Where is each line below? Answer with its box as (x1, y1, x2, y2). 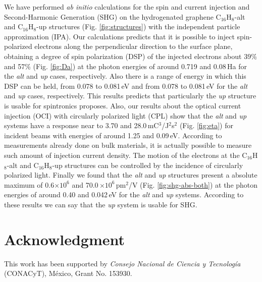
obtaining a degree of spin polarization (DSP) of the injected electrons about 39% (4, 50, 257, 61)
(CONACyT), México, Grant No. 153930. (4, 268, 132, 278)
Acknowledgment (4, 229, 125, 249)
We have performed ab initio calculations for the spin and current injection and (4, 2, 250, 12)
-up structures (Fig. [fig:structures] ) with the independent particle (36, 21, 240, 32)
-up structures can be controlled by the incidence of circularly (52, 159, 243, 170)
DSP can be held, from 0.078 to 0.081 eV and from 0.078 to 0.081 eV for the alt (4, 80, 248, 91)
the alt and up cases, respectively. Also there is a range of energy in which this (4, 71, 246, 81)
